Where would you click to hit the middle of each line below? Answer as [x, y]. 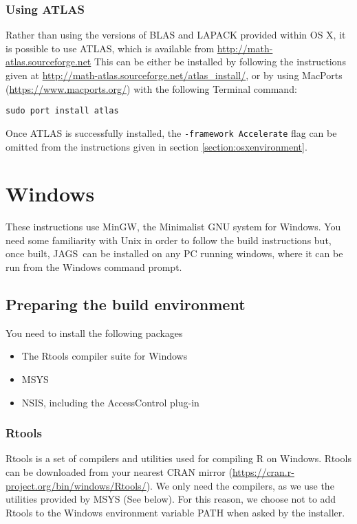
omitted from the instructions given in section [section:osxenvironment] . [156, 146]
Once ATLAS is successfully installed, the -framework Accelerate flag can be [171, 132]
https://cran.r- [263, 471]
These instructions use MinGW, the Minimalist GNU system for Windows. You [173, 227]
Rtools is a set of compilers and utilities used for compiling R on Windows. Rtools [178, 458]
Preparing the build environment [126, 304]
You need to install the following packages [94, 332]
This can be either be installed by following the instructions [220, 62]
